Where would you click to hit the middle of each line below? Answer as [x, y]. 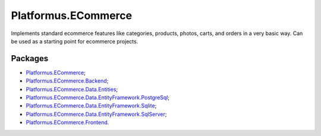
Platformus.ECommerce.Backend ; [67, 81]
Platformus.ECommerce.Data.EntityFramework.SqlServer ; [96, 114]
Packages [30, 58]
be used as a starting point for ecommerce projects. [75, 41]
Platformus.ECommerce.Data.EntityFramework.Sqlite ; [91, 106]
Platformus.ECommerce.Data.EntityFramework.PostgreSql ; [97, 97]
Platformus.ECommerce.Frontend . [67, 122]
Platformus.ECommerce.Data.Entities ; [72, 89]
